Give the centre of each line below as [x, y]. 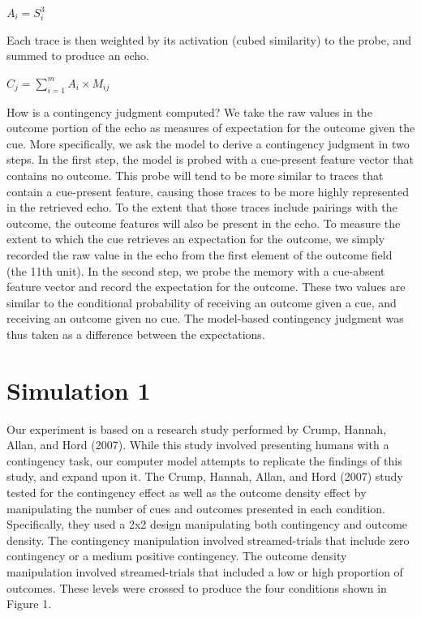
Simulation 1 [79, 390]
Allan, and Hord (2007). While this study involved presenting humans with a [198, 445]
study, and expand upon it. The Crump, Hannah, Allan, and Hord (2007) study [205, 476]
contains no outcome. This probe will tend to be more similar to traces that [195, 175]
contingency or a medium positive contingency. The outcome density [177, 556]
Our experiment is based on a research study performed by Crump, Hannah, [197, 428]
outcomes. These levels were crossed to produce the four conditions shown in [197, 587]
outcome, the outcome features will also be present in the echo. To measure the [204, 223]
